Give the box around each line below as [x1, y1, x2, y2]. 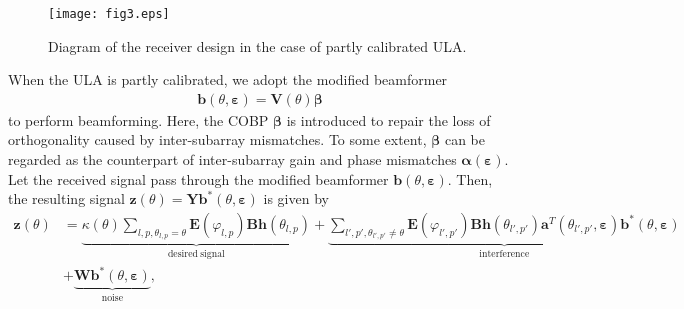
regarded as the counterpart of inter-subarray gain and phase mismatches [8, 149, 457, 170]
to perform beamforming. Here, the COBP [8, 109, 269, 130]
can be [444, 129, 486, 150]
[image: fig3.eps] [48, 7, 170, 21]
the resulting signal [8, 188, 125, 209]
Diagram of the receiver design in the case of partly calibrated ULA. [48, 35, 467, 56]
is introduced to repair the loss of [286, 109, 491, 130]
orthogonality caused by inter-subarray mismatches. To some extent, [8, 129, 427, 150]
